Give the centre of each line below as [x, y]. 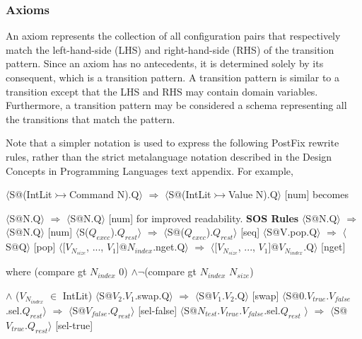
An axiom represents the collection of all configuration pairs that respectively [173, 36]
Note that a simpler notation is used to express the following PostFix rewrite [173, 143]
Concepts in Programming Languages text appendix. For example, [150, 170]
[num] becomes [316, 194]
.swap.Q [152, 295]
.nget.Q [169, 247]
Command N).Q [104, 194]
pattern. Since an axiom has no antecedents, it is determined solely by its [165, 63]
